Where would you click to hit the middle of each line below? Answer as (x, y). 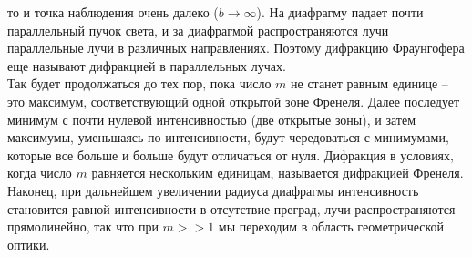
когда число (40, 173)
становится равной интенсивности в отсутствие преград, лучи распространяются (231, 208)
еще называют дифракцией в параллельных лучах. (147, 65)
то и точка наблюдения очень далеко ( (113, 12)
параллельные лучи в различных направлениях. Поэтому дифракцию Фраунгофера (236, 48)
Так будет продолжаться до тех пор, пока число (139, 83)
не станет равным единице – (369, 83)
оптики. (29, 244)
